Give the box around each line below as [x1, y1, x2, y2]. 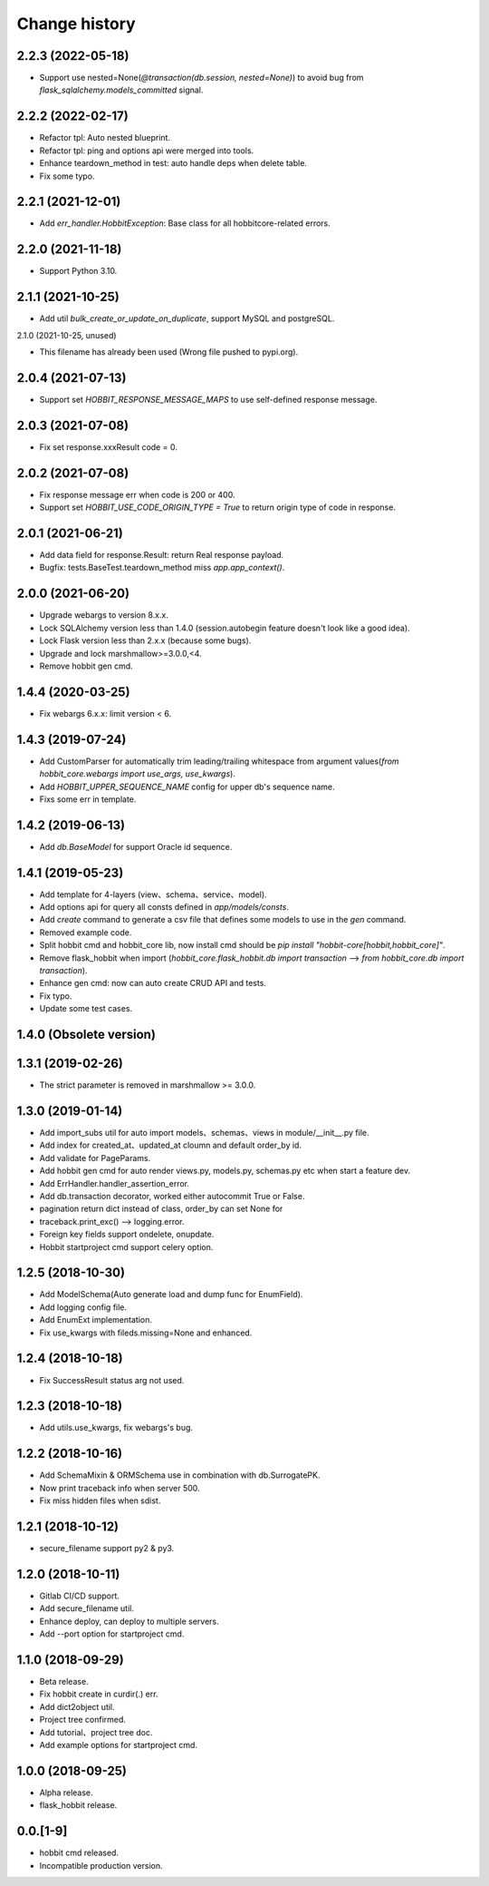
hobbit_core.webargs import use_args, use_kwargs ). [39, 768, 235, 779]
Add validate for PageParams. [39, 1152, 151, 1163]
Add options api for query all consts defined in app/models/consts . [39, 902, 290, 913]
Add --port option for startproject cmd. [39, 1628, 185, 1639]
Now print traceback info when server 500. [39, 1482, 200, 1493]
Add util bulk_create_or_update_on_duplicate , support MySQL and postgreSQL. [39, 313, 335, 324]
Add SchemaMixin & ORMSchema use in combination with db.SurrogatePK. [39, 1470, 321, 1480]
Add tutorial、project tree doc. [39, 1726, 153, 1737]
